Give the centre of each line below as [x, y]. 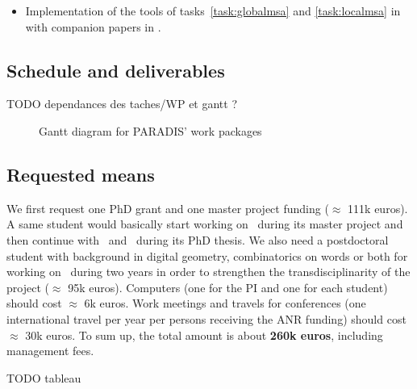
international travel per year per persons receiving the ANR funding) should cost [206, 318]
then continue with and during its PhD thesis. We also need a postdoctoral [198, 239]
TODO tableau [44, 377]
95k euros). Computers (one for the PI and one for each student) [228, 287]
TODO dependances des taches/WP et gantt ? [122, 104]
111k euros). [378, 208]
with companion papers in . [93, 26]
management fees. [50, 351]
